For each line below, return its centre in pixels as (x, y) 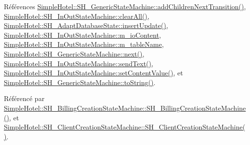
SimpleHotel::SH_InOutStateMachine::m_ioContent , (82, 35)
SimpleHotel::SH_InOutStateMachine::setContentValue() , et (94, 73)
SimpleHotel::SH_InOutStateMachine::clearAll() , (77, 16)
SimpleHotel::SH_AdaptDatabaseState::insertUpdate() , (86, 25)
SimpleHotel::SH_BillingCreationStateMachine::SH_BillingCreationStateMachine (125, 108)
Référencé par (24, 98)
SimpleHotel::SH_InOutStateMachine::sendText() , (79, 63)
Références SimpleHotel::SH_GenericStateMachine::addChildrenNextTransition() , (125, 6)
